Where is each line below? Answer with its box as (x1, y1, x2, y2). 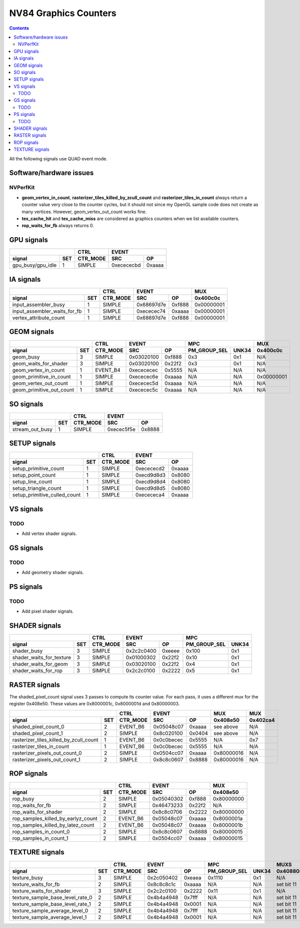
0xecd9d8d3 (135, 472, 166, 479)
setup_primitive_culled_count (12, 491, 81, 498)
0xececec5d (128, 380, 158, 387)
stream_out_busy (12, 426, 52, 433)
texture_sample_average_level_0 (12, 907, 88, 914)
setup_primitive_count (12, 465, 64, 472)
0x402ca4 (249, 716, 275, 723)
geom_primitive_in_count (12, 374, 71, 381)
